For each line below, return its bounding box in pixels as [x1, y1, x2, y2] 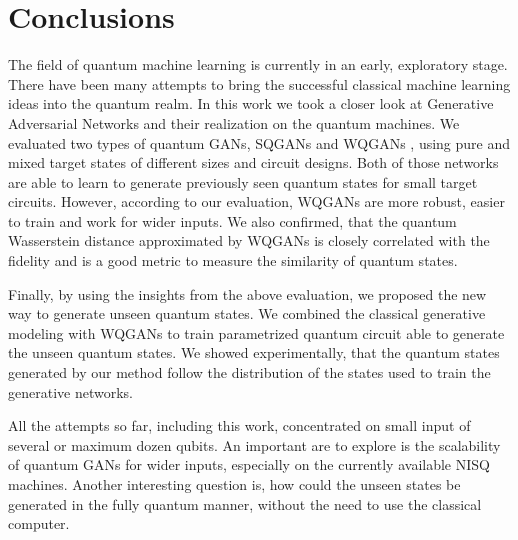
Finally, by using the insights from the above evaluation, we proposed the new [8, 283, 487, 304]
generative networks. [8, 381, 133, 402]
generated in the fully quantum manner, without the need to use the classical [8, 493, 482, 514]
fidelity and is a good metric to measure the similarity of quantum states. [8, 250, 458, 271]
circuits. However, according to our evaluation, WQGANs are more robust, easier [8, 191, 505, 212]
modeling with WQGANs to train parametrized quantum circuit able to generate [8, 322, 505, 343]
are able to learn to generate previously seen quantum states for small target [8, 171, 478, 192]
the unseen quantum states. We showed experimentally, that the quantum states [8, 342, 500, 363]
